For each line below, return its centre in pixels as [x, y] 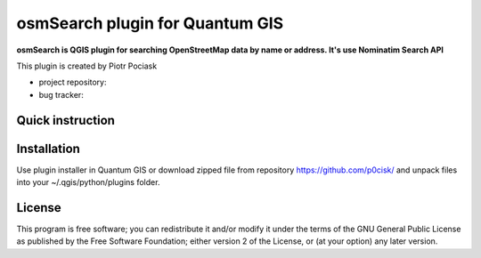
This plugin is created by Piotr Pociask [87, 66]
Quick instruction [66, 120]
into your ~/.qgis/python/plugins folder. [88, 182]
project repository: [73, 82]
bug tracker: [61, 94]
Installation [48, 148]
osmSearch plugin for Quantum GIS [150, 23]
